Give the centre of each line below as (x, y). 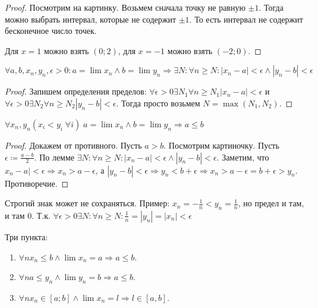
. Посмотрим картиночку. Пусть (221, 145)
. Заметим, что (243, 157)
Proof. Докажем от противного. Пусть (73, 145)
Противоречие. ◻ (37, 183)
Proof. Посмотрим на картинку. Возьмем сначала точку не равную (125, 7)
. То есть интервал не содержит (246, 19)
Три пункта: (26, 236)
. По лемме (54, 157)
